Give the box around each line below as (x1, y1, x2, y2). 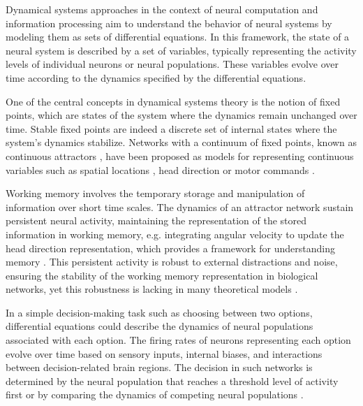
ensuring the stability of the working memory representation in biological (6, 268, 318, 282)
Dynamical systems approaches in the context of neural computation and (6, 2, 318, 16)
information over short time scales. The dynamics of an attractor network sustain (6, 199, 354, 214)
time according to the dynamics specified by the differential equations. (6, 70, 306, 85)
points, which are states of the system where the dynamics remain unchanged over (6, 108, 357, 122)
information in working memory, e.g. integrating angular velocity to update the (6, 226, 344, 241)
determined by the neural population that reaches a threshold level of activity (6, 373, 339, 388)
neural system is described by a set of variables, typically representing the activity (6, 43, 357, 57)
